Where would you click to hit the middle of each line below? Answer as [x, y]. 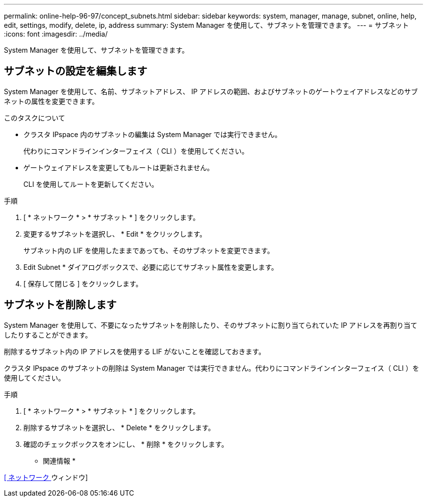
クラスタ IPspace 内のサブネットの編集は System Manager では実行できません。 [153, 134]
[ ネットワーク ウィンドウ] [46, 477]
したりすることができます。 [48, 335]
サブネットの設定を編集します [76, 71]
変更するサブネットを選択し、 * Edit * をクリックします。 [115, 234]
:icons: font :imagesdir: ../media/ [56, 34]
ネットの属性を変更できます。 [51, 101]
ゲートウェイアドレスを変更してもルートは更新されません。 [119, 167]
